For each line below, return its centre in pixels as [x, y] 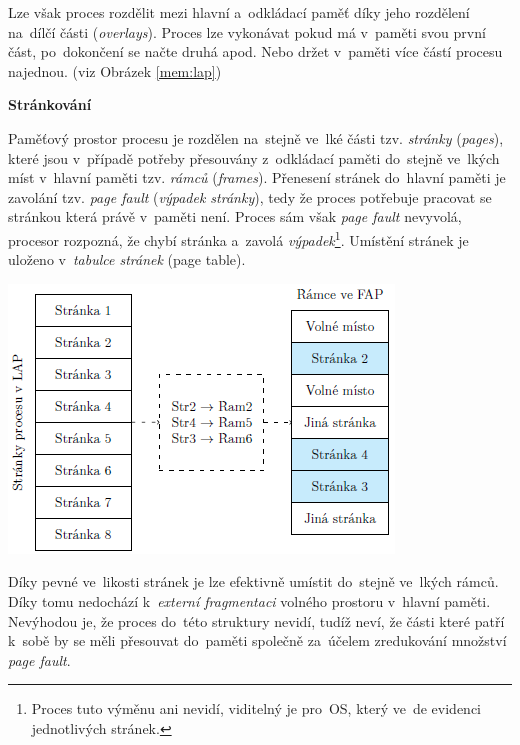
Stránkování [50, 104]
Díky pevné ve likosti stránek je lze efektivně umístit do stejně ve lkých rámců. [253, 581]
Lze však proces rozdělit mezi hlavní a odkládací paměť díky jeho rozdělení [239, 12]
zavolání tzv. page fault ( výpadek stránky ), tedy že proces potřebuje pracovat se [250, 196]
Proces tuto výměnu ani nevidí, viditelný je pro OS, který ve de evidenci [256, 708]
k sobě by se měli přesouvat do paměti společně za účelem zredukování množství [257, 640]
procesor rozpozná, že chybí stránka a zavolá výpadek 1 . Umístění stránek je [238, 238]
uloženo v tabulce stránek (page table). [127, 259]
